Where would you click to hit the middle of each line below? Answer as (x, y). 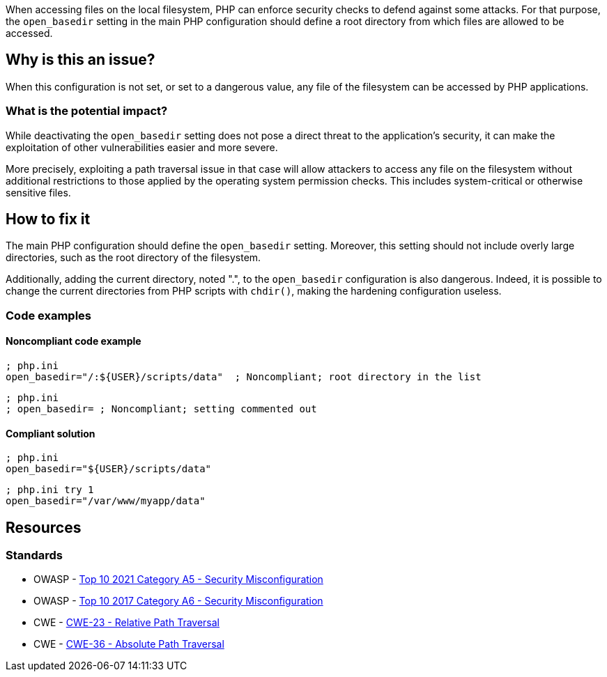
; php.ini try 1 (50, 490)
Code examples (49, 315)
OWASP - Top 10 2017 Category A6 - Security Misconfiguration (178, 601)
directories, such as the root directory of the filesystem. (133, 258)
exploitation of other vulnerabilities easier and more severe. (142, 147)
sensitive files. (38, 192)
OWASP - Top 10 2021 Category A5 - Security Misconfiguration (178, 579)
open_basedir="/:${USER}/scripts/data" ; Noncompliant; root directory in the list (244, 377)
